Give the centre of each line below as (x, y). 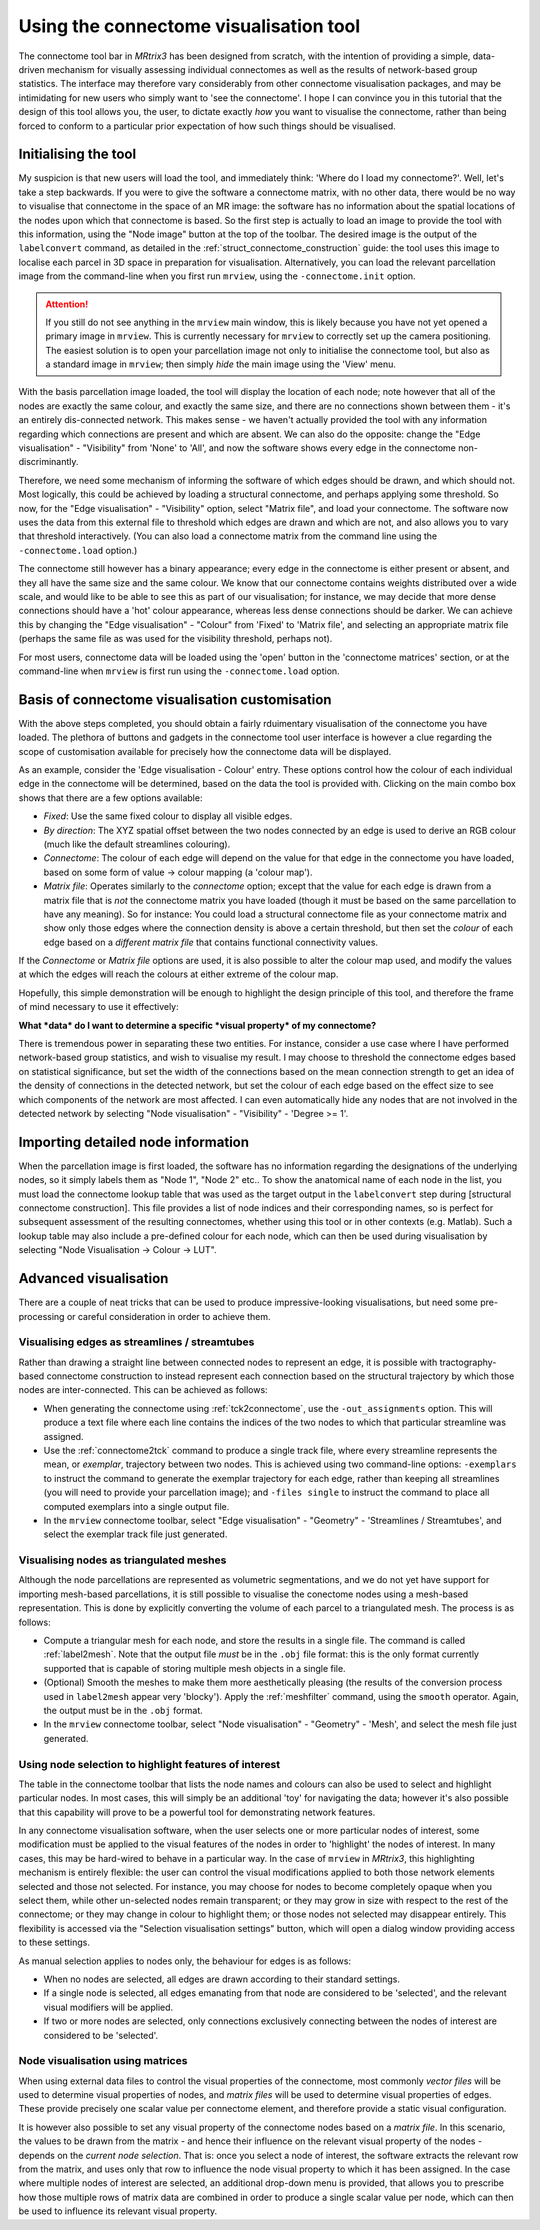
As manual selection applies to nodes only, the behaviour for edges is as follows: (185, 1961)
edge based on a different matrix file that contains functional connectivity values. (211, 942)
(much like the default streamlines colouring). (137, 844)
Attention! (67, 304)
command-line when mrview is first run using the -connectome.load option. (179, 671)
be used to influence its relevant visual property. (118, 2211)
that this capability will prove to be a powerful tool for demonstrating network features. (197, 1812)
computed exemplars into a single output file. (136, 1506)
